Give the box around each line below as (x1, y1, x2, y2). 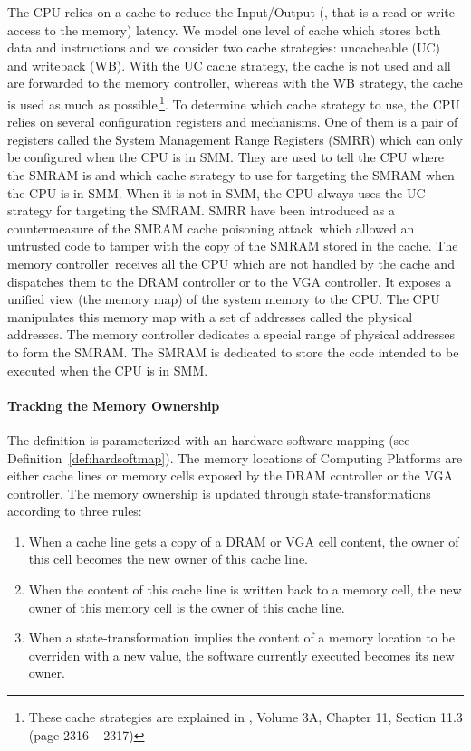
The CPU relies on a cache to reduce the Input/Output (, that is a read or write (7, 3, 456, 21)
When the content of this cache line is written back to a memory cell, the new (28, 580, 462, 599)
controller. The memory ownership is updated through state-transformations (7, 483, 431, 502)
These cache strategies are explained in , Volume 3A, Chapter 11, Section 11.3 (28, 708, 463, 727)
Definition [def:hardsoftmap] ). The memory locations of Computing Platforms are (7, 448, 463, 467)
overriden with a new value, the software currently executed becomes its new (28, 645, 455, 664)
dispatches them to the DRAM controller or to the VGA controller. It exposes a (7, 271, 452, 290)
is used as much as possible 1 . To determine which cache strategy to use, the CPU (7, 91, 460, 113)
